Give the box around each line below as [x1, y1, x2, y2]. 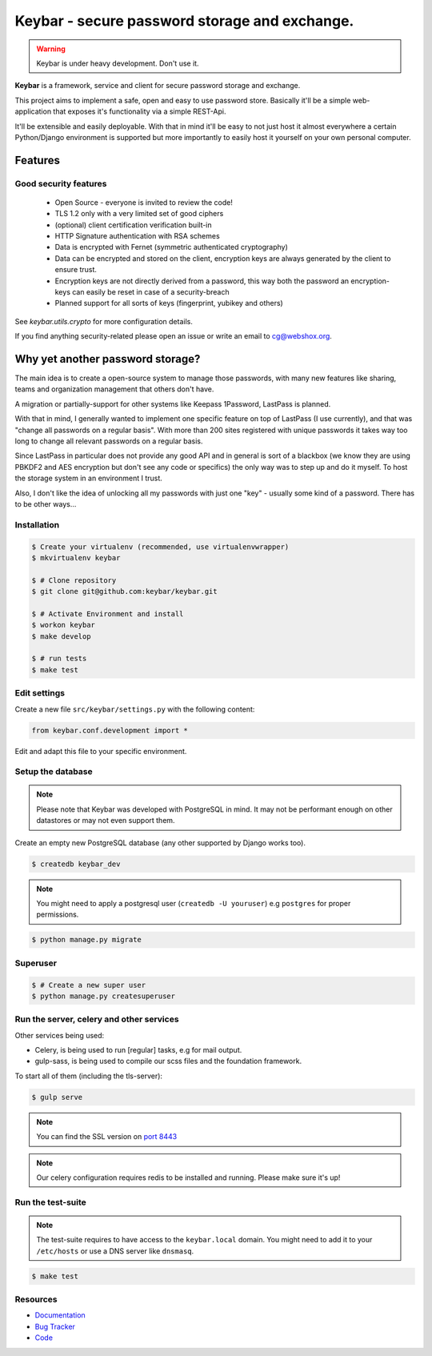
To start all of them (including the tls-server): [14, 1071, 163, 1081]
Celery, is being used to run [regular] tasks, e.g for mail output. [34, 1045, 242, 1055]
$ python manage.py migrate [31, 935, 142, 945]
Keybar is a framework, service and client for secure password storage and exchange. [14, 81, 301, 90]
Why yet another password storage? [14, 352, 201, 366]
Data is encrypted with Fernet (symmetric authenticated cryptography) [54, 243, 288, 252]
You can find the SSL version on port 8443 [36, 1132, 178, 1141]
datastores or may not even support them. [36, 816, 175, 825]
